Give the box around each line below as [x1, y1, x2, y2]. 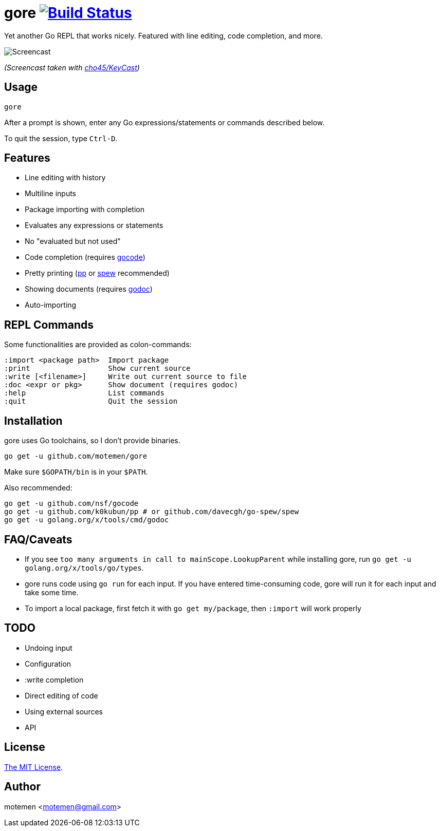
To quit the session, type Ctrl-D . [4, 134, 118, 143]
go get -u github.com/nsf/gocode [4, 499, 139, 508]
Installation [4, 414, 63, 427]
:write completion [25, 675, 84, 684]
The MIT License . [4, 762, 63, 771]
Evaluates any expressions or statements [25, 221, 163, 230]
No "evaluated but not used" [25, 237, 121, 246]
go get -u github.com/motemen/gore [4, 452, 148, 461]
